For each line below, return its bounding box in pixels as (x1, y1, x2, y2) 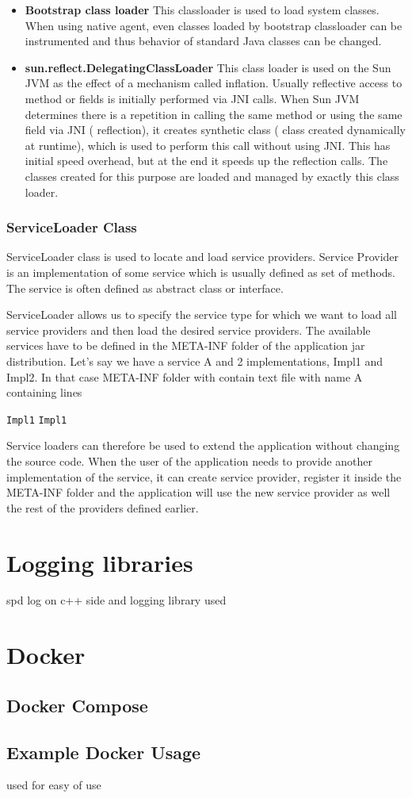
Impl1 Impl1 (6, 414, 67, 426)
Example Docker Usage (6, 739, 201, 764)
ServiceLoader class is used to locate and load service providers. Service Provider (6, 248, 399, 265)
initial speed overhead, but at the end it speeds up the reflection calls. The (25, 152, 388, 169)
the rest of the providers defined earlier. (6, 499, 199, 516)
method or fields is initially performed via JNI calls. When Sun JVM (25, 90, 360, 106)
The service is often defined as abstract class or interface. (6, 279, 284, 296)
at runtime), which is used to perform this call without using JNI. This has (25, 136, 391, 153)
